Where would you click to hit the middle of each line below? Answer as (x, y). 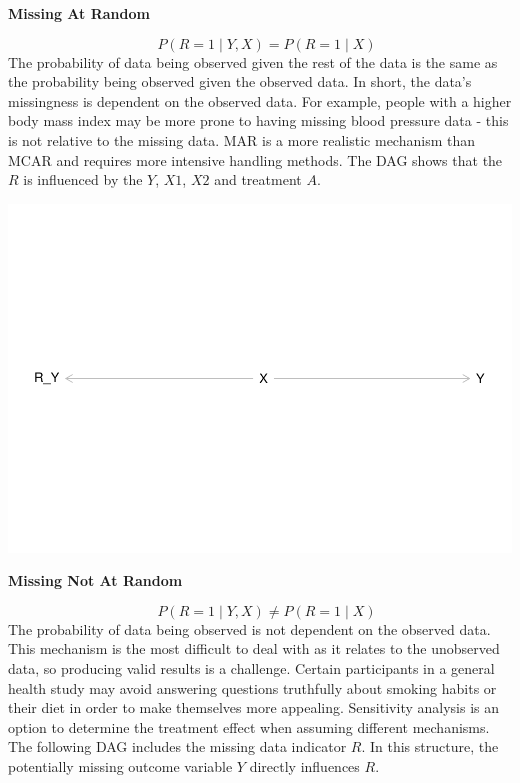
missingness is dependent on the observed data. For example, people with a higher (260, 100)
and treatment (258, 179)
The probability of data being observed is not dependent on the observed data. (249, 628)
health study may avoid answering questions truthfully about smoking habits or (252, 687)
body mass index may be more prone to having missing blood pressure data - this (258, 120)
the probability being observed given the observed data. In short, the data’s (240, 81)
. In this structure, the (430, 746)
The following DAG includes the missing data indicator (177, 746)
